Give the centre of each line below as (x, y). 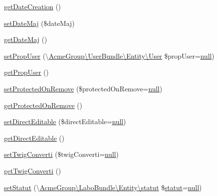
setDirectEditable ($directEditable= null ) (65, 121)
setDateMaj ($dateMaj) (39, 23)
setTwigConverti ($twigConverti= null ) (61, 154)
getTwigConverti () (33, 170)
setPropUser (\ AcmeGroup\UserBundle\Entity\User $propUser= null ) (109, 55)
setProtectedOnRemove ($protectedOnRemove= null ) (83, 88)
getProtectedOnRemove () (43, 105)
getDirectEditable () (34, 138)
